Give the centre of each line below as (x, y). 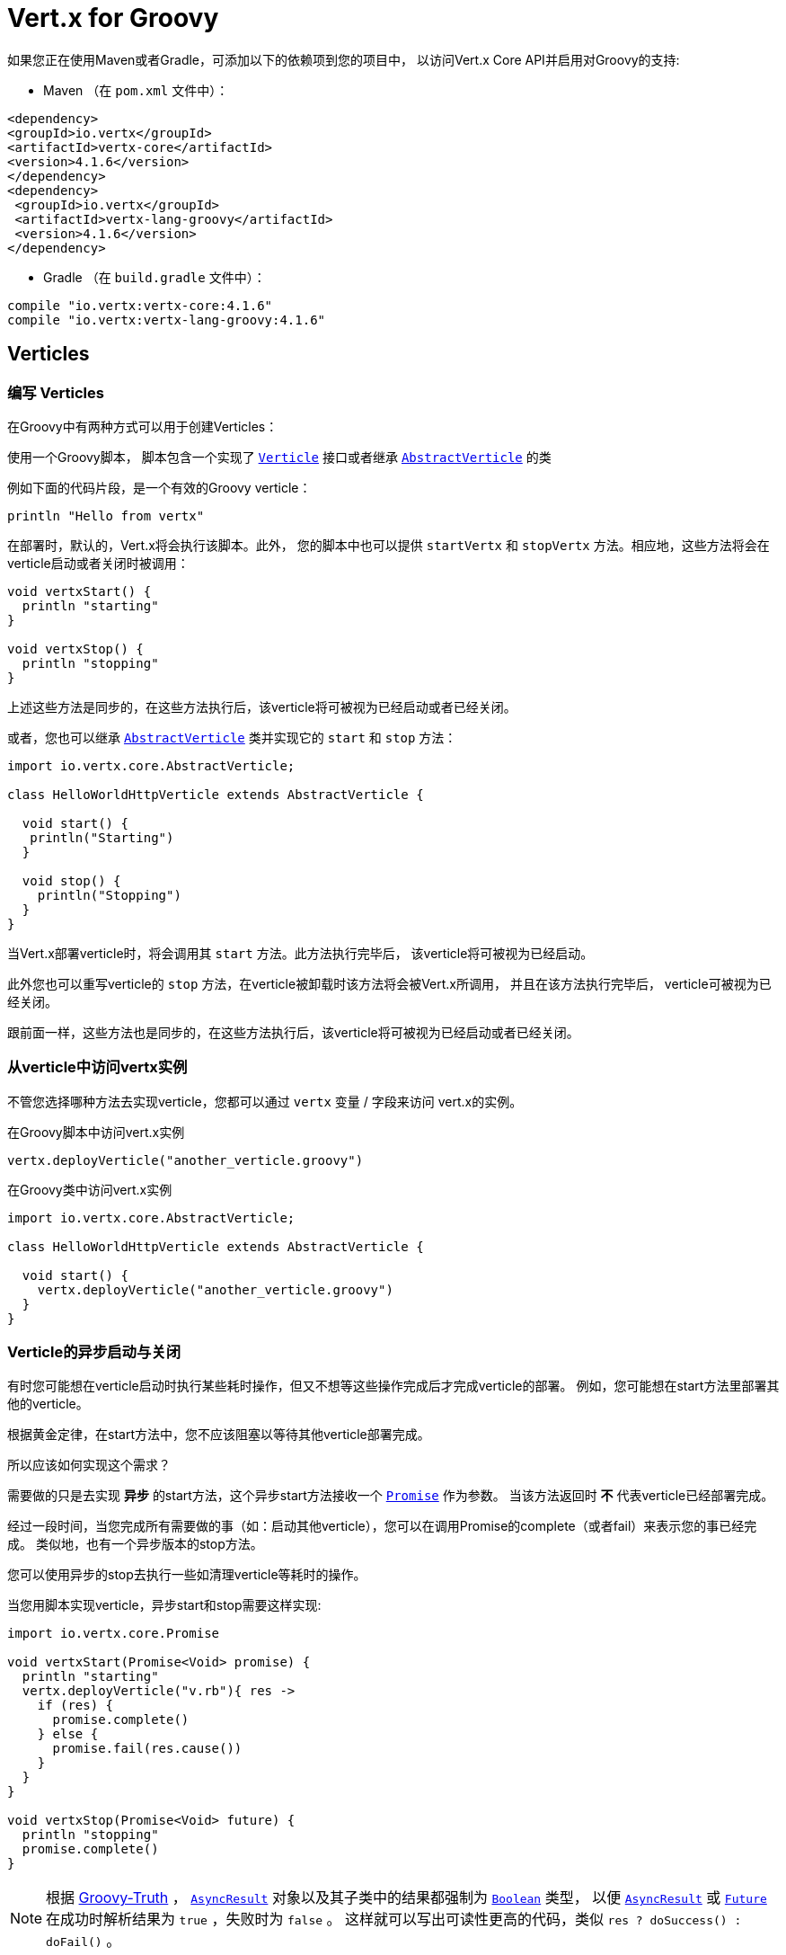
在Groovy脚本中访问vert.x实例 (96, 1132)
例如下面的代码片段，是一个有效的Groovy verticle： (159, 487)
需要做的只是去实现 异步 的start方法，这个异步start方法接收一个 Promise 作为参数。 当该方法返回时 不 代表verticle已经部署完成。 (391, 1496)
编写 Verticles (56, 392)
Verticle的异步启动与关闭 (94, 1352)
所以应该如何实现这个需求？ (89, 1465)
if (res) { (75, 1706)
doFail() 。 (84, 1941)
